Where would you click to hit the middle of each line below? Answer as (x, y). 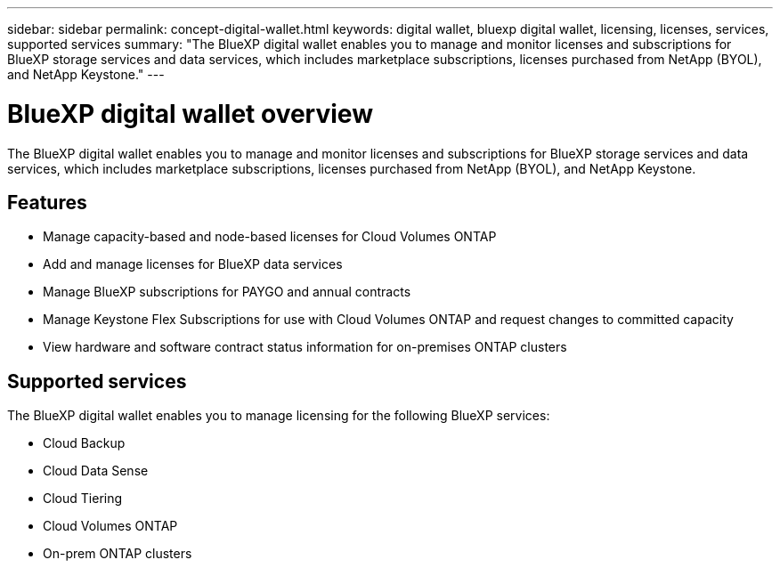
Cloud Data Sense (96, 471)
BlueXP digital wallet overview (190, 114)
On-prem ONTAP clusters (118, 554)
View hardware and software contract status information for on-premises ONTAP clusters (305, 347)
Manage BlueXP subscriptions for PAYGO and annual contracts (227, 292)
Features (47, 202)
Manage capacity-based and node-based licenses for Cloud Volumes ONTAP (270, 237)
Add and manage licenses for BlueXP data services (193, 264)
